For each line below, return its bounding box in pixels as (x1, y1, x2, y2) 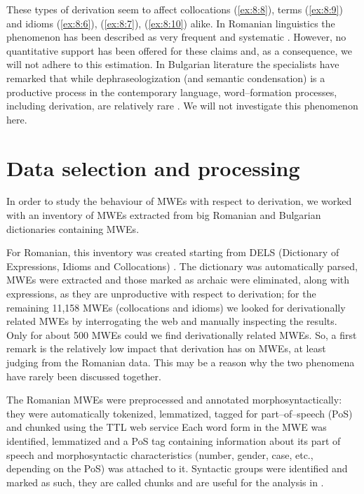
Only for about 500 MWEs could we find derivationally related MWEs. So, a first (6, 327, 357, 342)
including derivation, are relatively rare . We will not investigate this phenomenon (6, 98, 358, 113)
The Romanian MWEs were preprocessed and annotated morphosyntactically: (6, 392, 342, 407)
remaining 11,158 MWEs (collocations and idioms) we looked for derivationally (6, 300, 346, 314)
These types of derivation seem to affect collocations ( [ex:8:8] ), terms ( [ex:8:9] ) (6, 2, 343, 16)
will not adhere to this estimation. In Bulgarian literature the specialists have (6, 57, 339, 72)
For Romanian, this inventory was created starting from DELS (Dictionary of (6, 245, 339, 260)
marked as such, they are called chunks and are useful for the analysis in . (6, 474, 324, 489)
